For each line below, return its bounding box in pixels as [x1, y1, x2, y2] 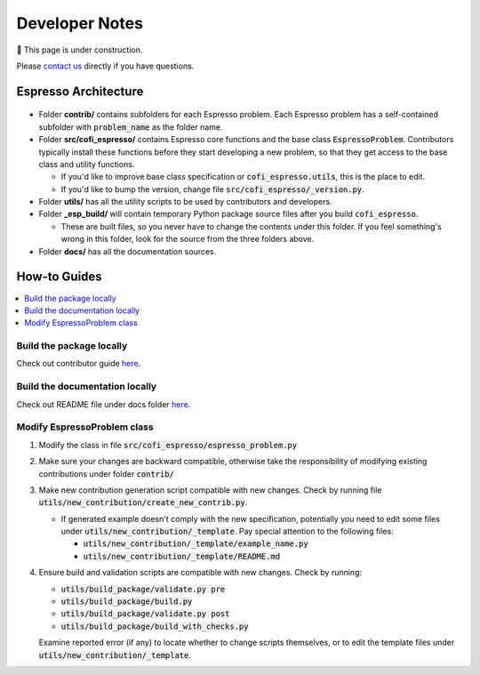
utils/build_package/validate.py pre [60, 583, 226, 594]
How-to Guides [16, 269, 102, 285]
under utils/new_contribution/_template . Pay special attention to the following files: [60, 526, 395, 537]
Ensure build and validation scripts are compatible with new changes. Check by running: [38, 567, 363, 578]
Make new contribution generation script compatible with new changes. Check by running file [38, 485, 382, 495]
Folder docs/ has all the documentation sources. [38, 245, 217, 257]
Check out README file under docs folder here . [16, 398, 191, 409]
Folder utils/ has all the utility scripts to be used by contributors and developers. [38, 197, 332, 207]
